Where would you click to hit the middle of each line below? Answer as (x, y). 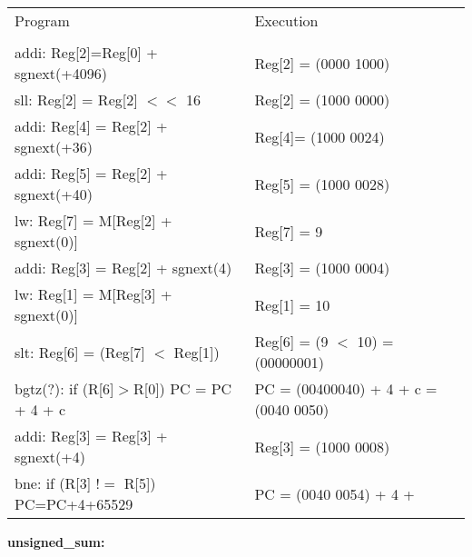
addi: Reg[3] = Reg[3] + (91, 436)
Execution (286, 20)
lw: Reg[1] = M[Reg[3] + (93, 294)
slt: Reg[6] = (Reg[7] (80, 352)
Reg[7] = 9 (289, 231)
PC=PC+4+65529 (74, 504)
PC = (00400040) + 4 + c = (346, 388)
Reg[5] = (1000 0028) (322, 184)
